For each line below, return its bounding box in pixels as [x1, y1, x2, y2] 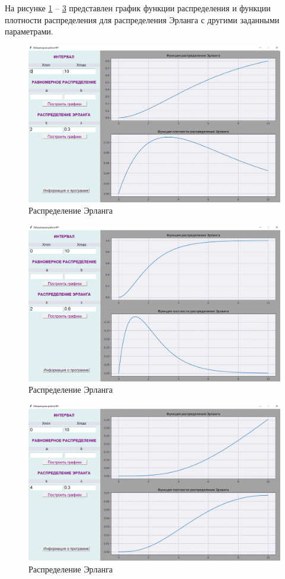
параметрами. [5, 25, 53, 37]
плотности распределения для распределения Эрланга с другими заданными [5, 13, 280, 26]
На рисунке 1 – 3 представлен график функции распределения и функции [5, 2, 271, 14]
